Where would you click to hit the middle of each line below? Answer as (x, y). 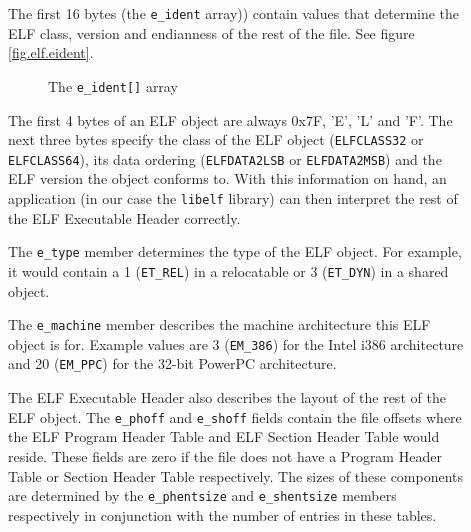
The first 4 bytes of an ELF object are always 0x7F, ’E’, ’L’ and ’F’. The (230, 119)
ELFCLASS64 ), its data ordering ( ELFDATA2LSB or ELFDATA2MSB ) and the (225, 158)
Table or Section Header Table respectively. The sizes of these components (236, 475)
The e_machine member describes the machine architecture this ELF (219, 324)
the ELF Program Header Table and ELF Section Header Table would (224, 436)
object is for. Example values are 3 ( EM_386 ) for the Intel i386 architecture (236, 343)
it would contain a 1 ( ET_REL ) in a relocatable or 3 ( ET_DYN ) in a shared (228, 270)
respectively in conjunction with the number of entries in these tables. (222, 514)
